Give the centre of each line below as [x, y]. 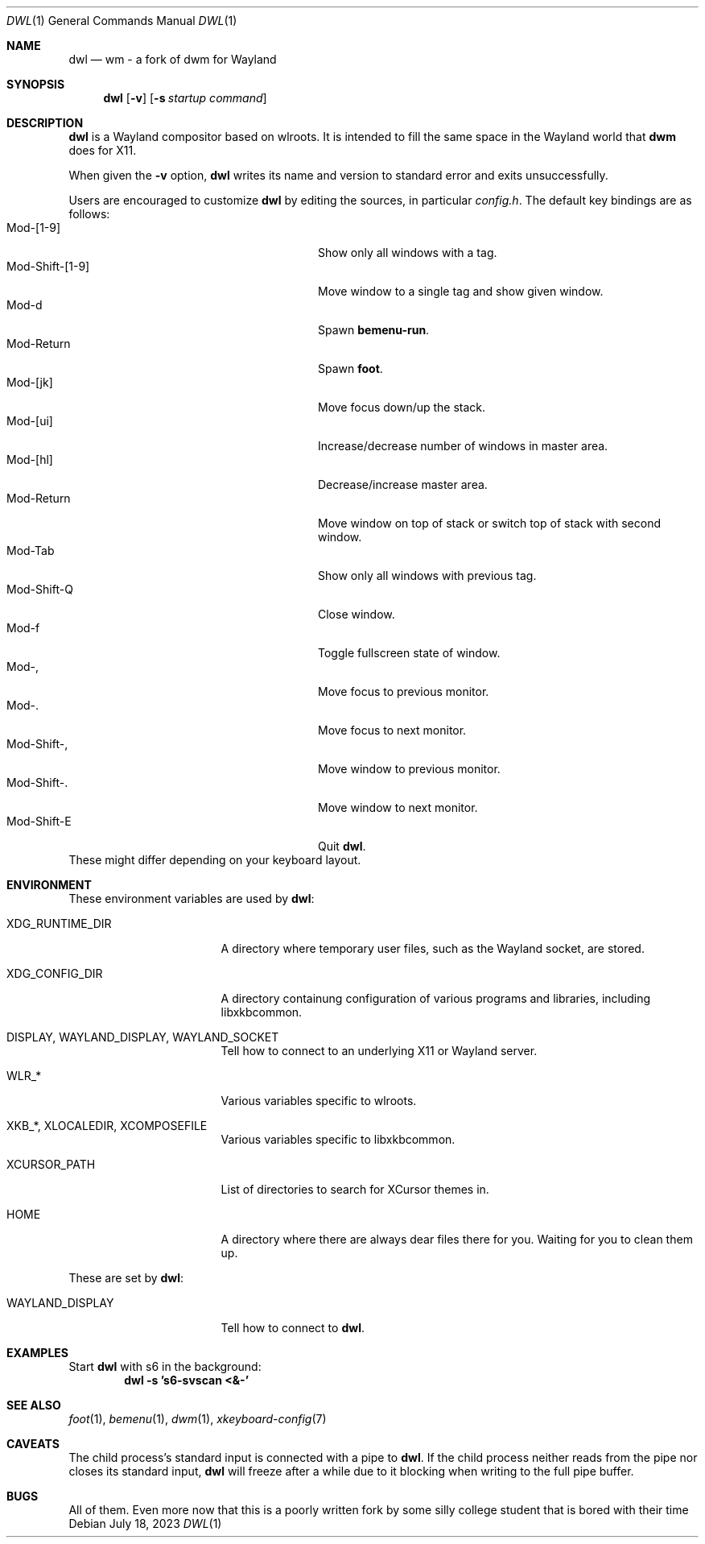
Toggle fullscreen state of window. [409, 653]
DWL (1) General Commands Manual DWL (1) [122, 21]
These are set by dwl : [126, 1278]
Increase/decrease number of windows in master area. [463, 446]
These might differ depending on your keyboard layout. [215, 860]
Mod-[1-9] [34, 228]
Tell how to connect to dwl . [293, 1328]
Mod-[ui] [30, 421]
